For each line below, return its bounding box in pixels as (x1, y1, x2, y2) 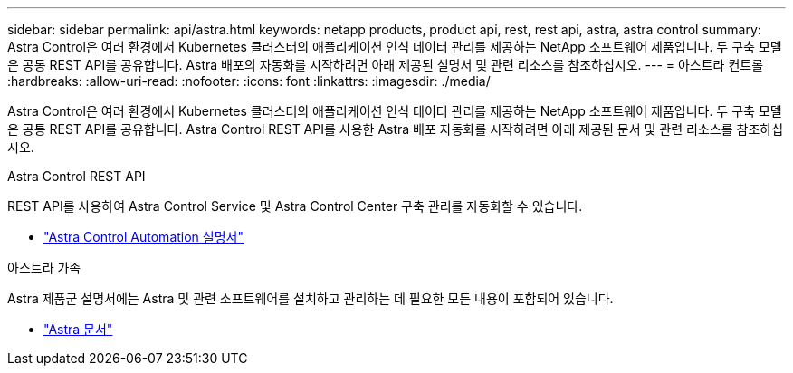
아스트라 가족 (7, 260, 81, 275)
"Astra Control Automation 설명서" (43, 229, 244, 244)
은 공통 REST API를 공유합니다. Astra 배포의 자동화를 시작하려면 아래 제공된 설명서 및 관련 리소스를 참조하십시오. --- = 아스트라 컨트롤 (7, 57, 764, 72)
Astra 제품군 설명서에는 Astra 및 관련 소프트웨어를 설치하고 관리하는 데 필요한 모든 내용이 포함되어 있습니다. (7, 291, 614, 306)
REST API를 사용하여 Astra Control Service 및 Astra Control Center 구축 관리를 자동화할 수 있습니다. (7, 198, 583, 214)
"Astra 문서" (43, 321, 113, 337)
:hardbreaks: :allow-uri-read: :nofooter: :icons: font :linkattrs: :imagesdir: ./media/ (7, 73, 491, 89)
